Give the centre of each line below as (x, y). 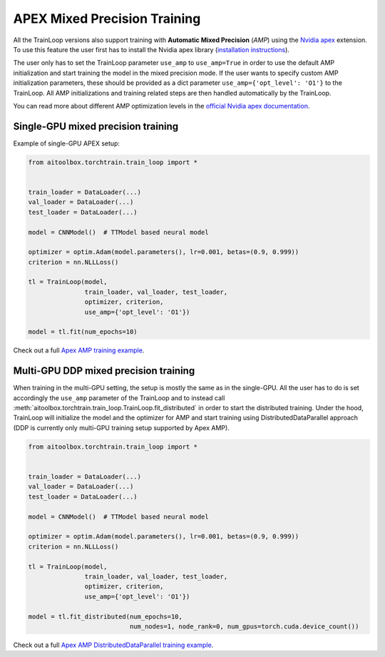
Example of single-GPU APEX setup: (67, 143)
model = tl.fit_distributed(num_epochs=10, (106, 616)
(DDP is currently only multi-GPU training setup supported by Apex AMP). (121, 427)
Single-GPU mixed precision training (96, 126)
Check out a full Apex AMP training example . (79, 350)
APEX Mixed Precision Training (107, 19)
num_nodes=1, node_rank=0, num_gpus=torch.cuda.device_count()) (244, 626)
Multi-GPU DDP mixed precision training (104, 371)
